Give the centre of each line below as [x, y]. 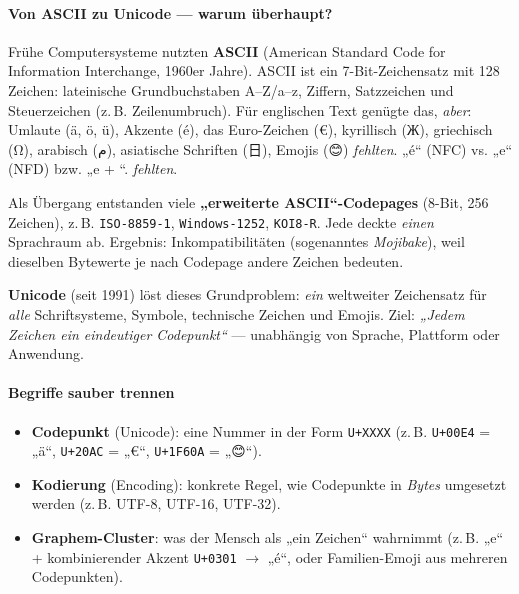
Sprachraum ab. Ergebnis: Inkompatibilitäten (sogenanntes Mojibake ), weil [236, 241]
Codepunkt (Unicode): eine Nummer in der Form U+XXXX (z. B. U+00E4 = [261, 430]
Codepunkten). [77, 576]
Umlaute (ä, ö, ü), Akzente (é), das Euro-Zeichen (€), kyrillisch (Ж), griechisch [250, 129]
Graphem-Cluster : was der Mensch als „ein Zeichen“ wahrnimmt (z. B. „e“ [267, 537]
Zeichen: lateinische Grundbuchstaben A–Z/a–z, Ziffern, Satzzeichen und [231, 89]
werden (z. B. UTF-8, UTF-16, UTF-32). [156, 503]
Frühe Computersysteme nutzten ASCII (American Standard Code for [227, 50]
